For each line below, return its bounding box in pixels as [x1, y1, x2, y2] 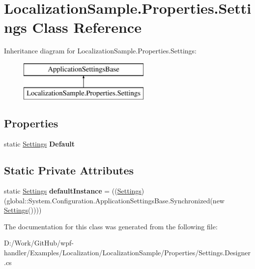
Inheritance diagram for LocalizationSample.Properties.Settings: [4, 46, 197, 56]
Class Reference [32, 17, 142, 37]
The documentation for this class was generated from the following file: [4, 221, 218, 231]
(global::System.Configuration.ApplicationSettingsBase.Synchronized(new [4, 195, 225, 205]
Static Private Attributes [4, 163, 134, 178]
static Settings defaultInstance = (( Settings [4, 186, 142, 196]
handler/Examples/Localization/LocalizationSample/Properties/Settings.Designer [4, 247, 251, 258]
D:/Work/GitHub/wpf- [4, 238, 74, 248]
